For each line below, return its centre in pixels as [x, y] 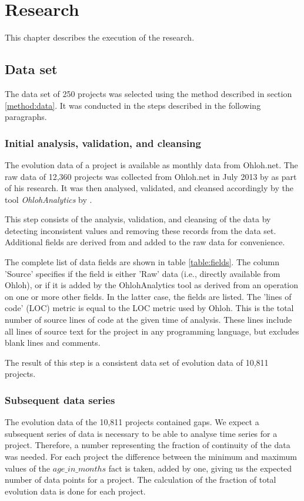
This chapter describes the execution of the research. [100, 37]
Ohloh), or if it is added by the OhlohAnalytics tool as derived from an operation [151, 285]
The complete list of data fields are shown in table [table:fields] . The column [142, 262]
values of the [28, 468]
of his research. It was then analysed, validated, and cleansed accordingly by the [149, 188]
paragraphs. [26, 117]
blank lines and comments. [53, 343]
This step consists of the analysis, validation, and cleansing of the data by [138, 219]
